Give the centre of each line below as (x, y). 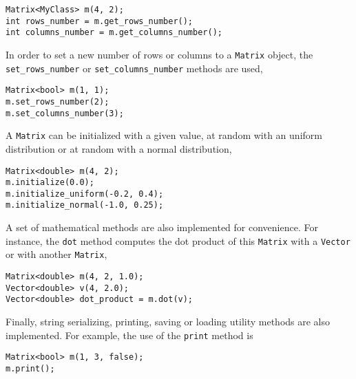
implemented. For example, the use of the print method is (129, 335)
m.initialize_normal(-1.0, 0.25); (85, 205)
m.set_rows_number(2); (57, 101)
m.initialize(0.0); (50, 183)
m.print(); (30, 368)
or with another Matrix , (56, 254)
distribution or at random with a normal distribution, (119, 148)
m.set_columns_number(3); (65, 113)
